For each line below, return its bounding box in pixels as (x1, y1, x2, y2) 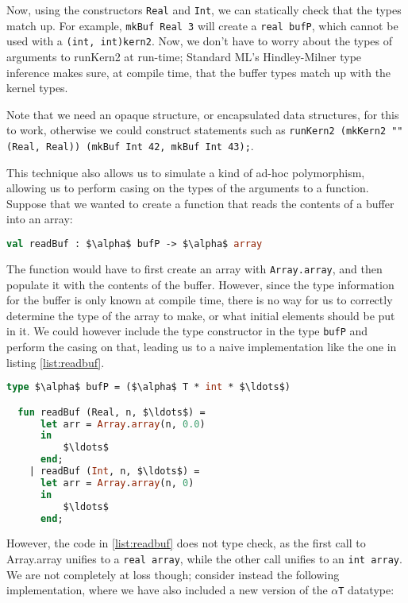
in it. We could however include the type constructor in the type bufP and (6, 323, 368, 339)
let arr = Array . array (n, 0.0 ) (40, 418, 206, 430)
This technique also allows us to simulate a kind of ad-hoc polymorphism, (6, 164, 365, 180)
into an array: (6, 211, 73, 227)
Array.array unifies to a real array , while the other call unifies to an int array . (6, 551, 402, 567)
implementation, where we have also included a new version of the (6, 582, 328, 598)
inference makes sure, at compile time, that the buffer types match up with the (6, 64, 391, 80)
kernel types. (6, 79, 68, 96)
